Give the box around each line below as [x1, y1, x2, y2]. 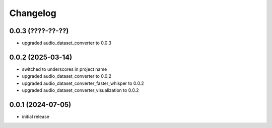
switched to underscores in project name [22, 66, 107, 72]
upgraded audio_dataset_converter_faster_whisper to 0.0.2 [22, 80, 145, 86]
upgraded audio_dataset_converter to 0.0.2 [22, 73, 112, 79]
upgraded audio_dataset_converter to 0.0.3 [22, 40, 112, 46]
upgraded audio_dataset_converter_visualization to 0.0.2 [22, 87, 139, 93]
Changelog [9, 8, 56, 19]
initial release [22, 113, 50, 120]
